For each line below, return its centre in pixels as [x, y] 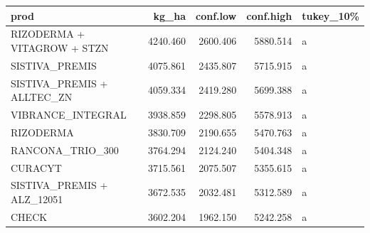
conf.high [269, 15]
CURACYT [36, 167]
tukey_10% [331, 15]
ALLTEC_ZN [42, 97]
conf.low [216, 15]
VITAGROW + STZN [60, 47]
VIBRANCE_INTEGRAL [69, 115]
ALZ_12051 [37, 199]
